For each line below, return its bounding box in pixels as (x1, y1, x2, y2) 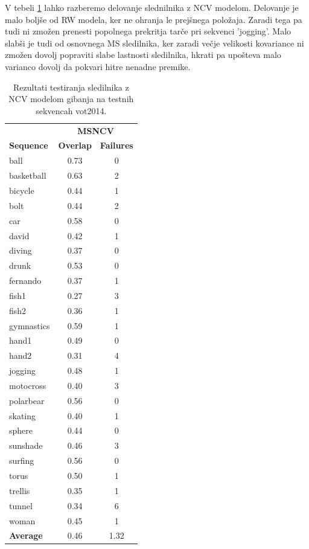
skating (9, 409, 36, 422)
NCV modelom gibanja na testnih (8, 92, 134, 105)
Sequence (9, 139, 48, 152)
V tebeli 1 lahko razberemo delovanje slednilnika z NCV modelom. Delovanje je (5, 1, 299, 13)
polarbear (9, 394, 45, 406)
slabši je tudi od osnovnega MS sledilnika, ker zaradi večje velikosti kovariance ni (5, 36, 304, 49)
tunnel (9, 499, 33, 512)
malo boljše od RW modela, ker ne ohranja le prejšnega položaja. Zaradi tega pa (5, 13, 302, 25)
